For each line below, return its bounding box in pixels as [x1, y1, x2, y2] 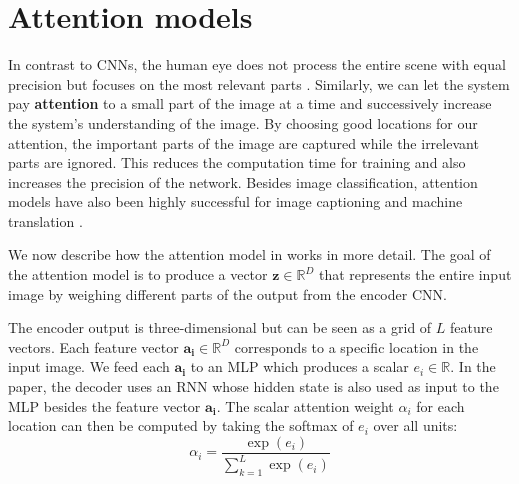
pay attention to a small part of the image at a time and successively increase [8, 93, 492, 114]
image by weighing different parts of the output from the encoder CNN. [8, 283, 447, 304]
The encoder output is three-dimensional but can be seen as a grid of [8, 317, 432, 338]
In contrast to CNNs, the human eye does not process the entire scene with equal [8, 54, 506, 75]
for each [416, 395, 465, 416]
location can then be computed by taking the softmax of [8, 415, 354, 436]
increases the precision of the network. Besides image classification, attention [8, 171, 478, 192]
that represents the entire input [318, 264, 512, 285]
